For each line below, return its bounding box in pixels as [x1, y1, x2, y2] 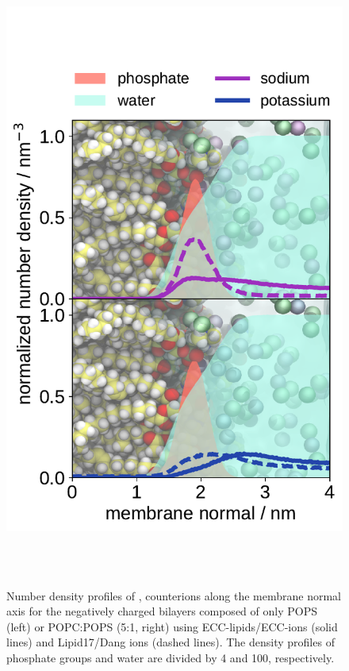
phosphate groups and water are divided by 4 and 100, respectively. [6, 650, 335, 665]
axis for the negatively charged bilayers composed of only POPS [6, 603, 317, 619]
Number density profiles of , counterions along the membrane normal [6, 587, 341, 604]
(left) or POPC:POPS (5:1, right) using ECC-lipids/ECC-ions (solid [6, 618, 338, 634]
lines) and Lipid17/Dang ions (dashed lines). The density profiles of [6, 634, 335, 650]
